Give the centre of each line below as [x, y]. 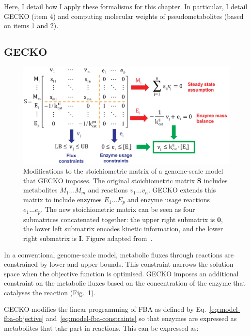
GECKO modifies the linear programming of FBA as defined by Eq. [105, 309]
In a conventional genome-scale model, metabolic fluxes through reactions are [119, 254]
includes [216, 180]
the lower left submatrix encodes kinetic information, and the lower [123, 229]
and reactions [108, 190]
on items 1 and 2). [31, 25]
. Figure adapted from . [117, 238]
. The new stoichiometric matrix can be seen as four [118, 209]
